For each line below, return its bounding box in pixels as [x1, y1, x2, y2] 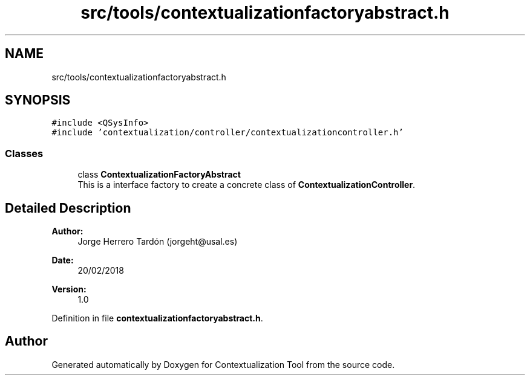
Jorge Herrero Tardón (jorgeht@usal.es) [77, 236, 238, 247]
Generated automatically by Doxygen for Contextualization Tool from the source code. [51, 359, 395, 370]
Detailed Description [5, 200, 131, 216]
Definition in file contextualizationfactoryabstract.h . [51, 313, 263, 324]
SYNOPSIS [5, 92, 71, 108]
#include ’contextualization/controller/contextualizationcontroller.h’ [51, 127, 404, 138]
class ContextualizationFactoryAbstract [77, 169, 241, 180]
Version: [51, 284, 87, 295]
